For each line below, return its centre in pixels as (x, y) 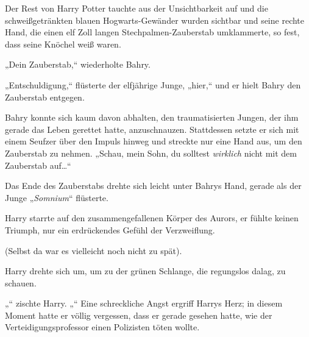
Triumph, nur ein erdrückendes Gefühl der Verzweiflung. (110, 229)
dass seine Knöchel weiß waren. (63, 44)
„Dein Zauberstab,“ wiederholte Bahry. (78, 64)
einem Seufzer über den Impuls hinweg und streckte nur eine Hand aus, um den (154, 141)
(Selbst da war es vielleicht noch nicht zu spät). (94, 250)
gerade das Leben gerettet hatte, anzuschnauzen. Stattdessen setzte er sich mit (152, 129)
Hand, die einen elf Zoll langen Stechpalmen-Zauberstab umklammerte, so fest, (152, 32)
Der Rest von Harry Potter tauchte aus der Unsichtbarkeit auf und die (137, 8)
